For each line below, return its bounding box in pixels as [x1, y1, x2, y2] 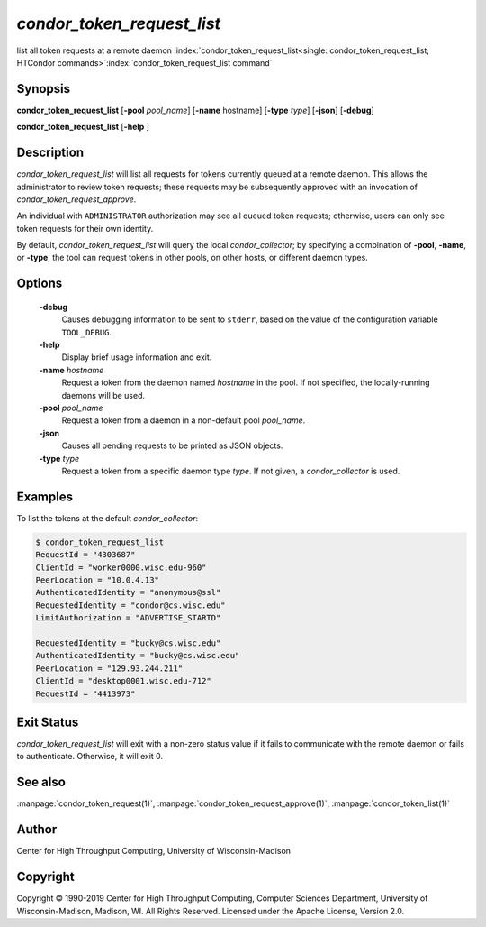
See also [16, 775, 67, 790]
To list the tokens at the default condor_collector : [16, 512, 198, 523]
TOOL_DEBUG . [61, 326, 112, 337]
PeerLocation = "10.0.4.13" [35, 575, 159, 585]
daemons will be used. [61, 390, 146, 400]
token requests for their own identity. [16, 223, 154, 234]
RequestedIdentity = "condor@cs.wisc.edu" [35, 600, 226, 610]
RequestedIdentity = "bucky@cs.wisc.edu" [35, 638, 221, 648]
